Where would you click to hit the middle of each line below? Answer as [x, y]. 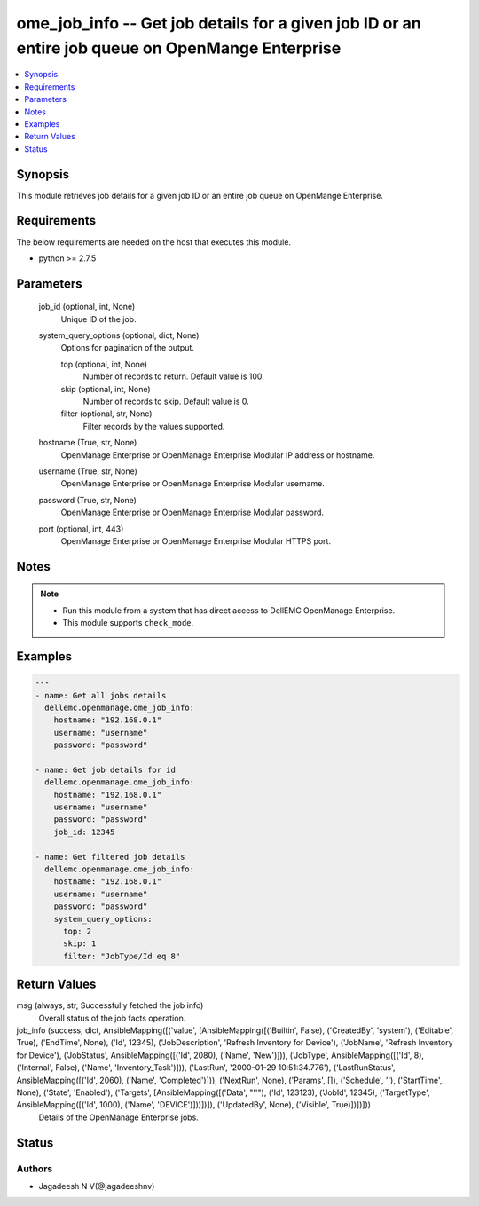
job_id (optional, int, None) [87, 307]
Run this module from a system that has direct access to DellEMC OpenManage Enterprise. [229, 610]
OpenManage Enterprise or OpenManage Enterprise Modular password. [192, 512]
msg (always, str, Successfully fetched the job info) [110, 1005]
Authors [35, 1169]
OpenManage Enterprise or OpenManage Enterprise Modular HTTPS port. [196, 540]
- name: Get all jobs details [101, 695]
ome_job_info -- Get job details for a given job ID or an [219, 23]
